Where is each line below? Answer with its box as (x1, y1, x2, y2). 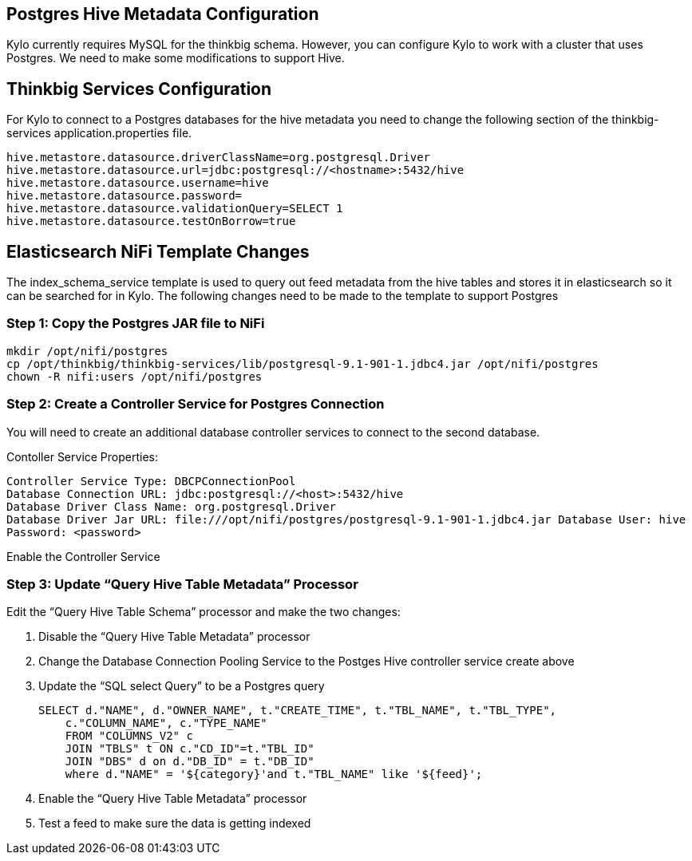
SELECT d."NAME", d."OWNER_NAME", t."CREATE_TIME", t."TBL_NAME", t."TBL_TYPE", (38, 704, 557, 717)
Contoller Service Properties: (6, 449, 159, 464)
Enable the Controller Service (6, 549, 160, 563)
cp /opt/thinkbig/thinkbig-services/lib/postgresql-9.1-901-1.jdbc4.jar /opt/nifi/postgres (6, 357, 599, 370)
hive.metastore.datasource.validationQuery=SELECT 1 (6, 202, 343, 215)
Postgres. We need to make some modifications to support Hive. (6, 51, 345, 65)
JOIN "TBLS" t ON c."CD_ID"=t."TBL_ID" (65, 742, 314, 756)
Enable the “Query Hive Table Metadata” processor (38, 792, 307, 806)
